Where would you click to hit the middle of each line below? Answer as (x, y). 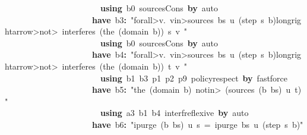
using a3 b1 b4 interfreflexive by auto (175, 113)
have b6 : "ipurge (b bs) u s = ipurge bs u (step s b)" (198, 124)
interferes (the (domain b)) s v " (125, 31)
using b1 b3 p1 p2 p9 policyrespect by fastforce (194, 78)
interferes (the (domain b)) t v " (124, 66)
